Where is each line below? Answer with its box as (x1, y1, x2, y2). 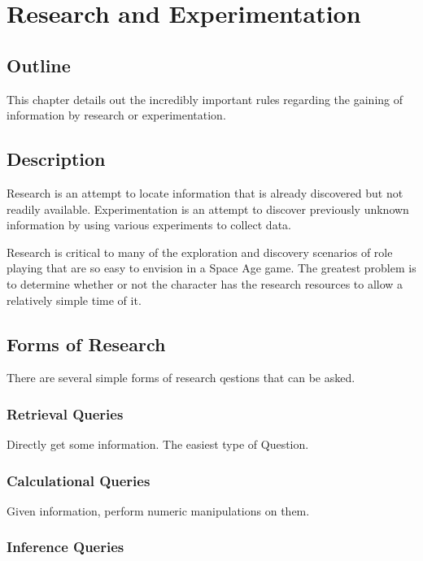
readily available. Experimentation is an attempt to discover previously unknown (7, 200, 409, 217)
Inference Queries (7, 537, 124, 557)
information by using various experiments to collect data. (7, 216, 291, 233)
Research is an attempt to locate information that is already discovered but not (7, 184, 403, 201)
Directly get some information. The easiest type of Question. (7, 436, 309, 453)
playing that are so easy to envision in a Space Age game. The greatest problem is (7, 259, 416, 276)
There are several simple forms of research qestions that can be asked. (7, 369, 355, 386)
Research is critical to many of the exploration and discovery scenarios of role (7, 243, 393, 260)
